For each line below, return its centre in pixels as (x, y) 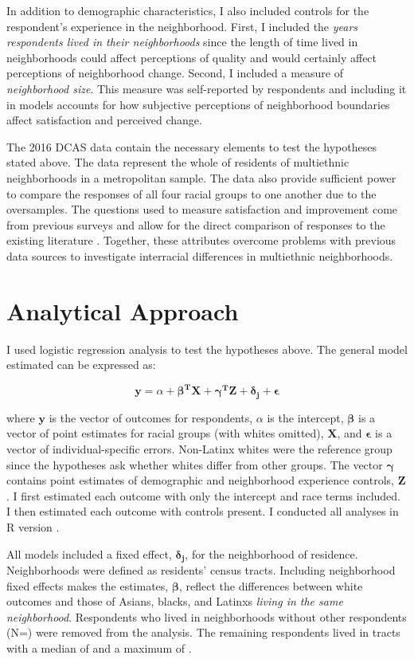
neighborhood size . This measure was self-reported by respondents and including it (207, 88)
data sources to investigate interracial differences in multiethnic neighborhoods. (200, 255)
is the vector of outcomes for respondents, (151, 417)
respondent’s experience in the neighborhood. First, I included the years (182, 26)
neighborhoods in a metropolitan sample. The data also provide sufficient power (201, 177)
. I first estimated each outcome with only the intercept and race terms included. (204, 495)
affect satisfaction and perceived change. (104, 120)
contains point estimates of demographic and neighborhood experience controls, (200, 480)
